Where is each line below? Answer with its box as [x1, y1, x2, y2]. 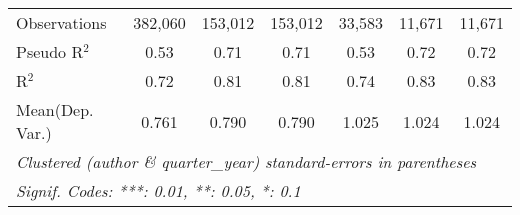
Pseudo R [16, 40, 84, 63]
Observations [16, 11, 107, 34]
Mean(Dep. [16, 98, 94, 121]
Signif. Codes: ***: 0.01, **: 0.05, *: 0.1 [16, 179, 301, 202]
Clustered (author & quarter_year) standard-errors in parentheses [16, 150, 477, 173]
